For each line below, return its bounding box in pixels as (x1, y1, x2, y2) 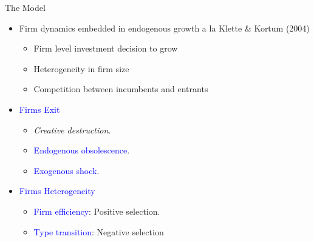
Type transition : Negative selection (33, 225, 164, 238)
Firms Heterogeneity (19, 184, 95, 197)
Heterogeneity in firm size (33, 62, 129, 75)
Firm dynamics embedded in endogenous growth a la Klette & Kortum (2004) (19, 21, 310, 34)
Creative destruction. (33, 123, 111, 136)
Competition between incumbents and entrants (33, 82, 208, 95)
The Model (5, 1, 46, 13)
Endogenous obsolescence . (33, 144, 130, 156)
